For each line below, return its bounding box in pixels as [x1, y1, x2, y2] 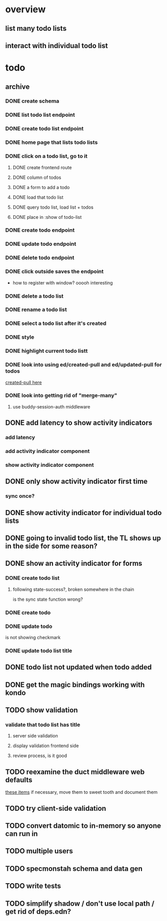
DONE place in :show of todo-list [12, 214, 82, 220]
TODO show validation [5, 706, 78, 714]
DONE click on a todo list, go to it [5, 153, 88, 160]
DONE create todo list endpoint [5, 125, 84, 132]
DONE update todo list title [5, 647, 73, 654]
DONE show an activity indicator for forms [5, 559, 142, 568]
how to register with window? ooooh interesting [12, 279, 113, 285]
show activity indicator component [5, 461, 94, 468]
